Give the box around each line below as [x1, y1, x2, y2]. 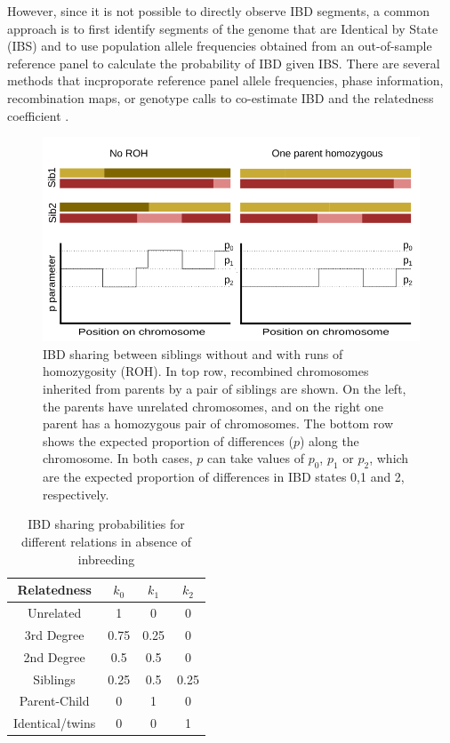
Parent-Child [19, 691, 90, 710]
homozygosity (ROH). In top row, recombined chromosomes [43, 362, 369, 380]
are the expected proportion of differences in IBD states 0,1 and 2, [43, 467, 405, 486]
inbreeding [77, 549, 135, 568]
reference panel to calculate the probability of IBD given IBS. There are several [7, 53, 440, 72]
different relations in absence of [20, 532, 192, 551]
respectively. [43, 484, 109, 503]
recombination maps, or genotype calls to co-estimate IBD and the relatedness [7, 88, 434, 107]
